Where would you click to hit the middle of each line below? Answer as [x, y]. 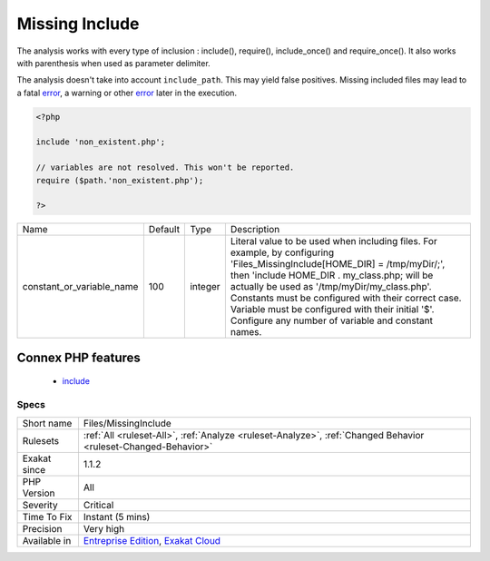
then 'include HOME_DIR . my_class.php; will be [332, 275]
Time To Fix [47, 517]
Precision [42, 528]
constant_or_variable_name [80, 287]
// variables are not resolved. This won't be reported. [165, 167]
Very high [104, 528]
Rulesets [40, 440]
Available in [47, 540]
